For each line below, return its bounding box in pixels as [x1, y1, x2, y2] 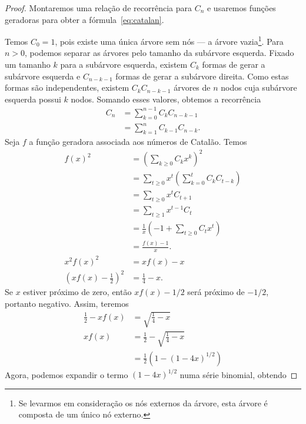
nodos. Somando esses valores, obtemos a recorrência [71, 92, 261, 105]
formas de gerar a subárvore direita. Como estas [115, 69, 289, 82]
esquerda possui [5, 92, 61, 105]
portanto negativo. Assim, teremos [5, 297, 129, 309]
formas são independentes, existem [5, 81, 129, 94]
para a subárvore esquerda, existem [60, 58, 188, 71]
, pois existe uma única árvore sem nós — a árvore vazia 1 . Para [55, 34, 284, 47]
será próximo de [187, 286, 245, 298]
